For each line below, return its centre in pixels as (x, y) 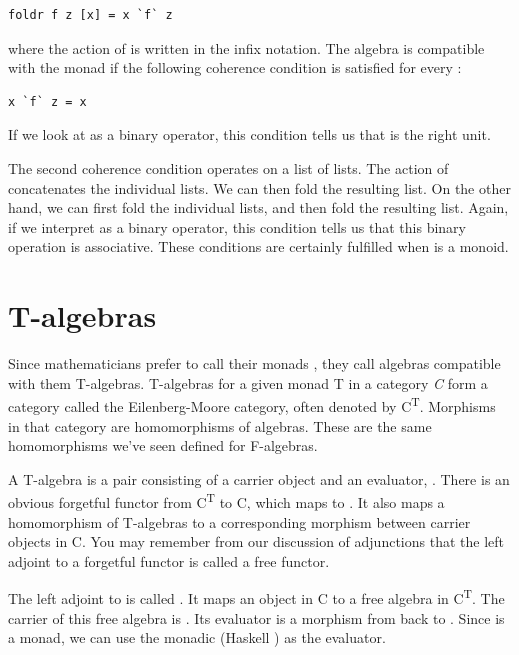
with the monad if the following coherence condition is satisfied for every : (235, 67)
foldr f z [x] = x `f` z (90, 15)
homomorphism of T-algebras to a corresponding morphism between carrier (239, 521)
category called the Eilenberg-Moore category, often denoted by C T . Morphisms (252, 404)
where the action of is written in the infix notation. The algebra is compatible (246, 47)
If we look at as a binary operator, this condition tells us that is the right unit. (249, 134)
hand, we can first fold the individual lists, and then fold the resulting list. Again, (258, 207)
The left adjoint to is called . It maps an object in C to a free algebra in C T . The (256, 596)
